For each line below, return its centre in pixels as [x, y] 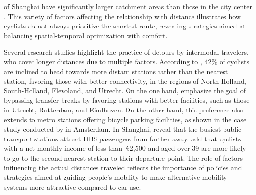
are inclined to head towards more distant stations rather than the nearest [116, 71]
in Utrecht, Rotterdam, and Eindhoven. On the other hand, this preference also [124, 109]
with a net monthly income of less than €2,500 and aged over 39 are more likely [125, 148]
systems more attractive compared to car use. [73, 186]
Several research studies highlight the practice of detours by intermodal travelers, [126, 52]
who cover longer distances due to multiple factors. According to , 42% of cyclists [127, 61]
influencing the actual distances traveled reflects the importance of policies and [123, 167]
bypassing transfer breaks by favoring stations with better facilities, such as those [127, 100]
